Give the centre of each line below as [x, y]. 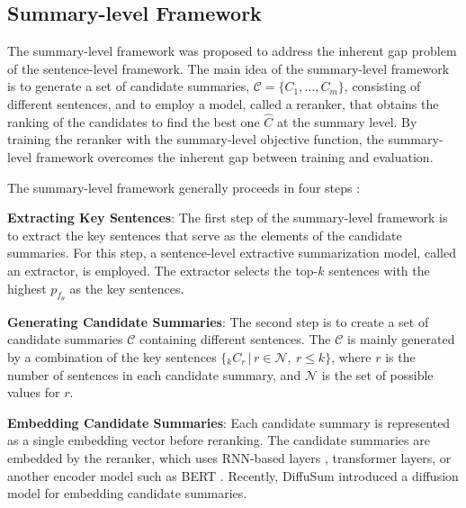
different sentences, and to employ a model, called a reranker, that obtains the [223, 103]
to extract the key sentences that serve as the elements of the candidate [205, 235]
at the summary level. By [347, 121]
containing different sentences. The [235, 339]
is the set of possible [377, 374]
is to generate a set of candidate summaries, [129, 86]
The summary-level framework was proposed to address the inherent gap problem [232, 51]
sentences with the [379, 270]
